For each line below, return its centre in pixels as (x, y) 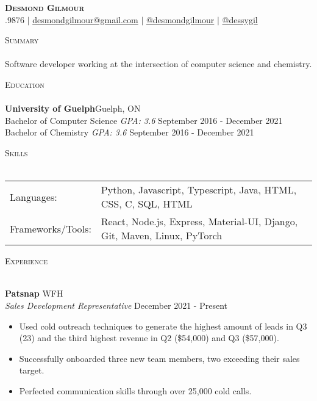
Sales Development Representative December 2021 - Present (116, 305)
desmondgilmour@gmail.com (85, 19)
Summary (22, 40)
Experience (26, 261)
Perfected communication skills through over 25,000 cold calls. (135, 390)
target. (32, 370)
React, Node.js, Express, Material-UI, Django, (199, 222)
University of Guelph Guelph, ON (73, 108)
